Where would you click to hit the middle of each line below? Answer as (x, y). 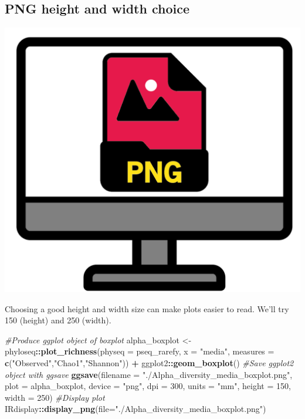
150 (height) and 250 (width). (58, 320)
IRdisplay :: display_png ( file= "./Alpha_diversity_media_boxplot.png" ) (135, 409)
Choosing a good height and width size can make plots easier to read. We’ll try (147, 308)
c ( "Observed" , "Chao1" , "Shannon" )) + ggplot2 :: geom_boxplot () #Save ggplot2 (149, 363)
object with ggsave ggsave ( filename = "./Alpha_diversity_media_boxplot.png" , (149, 374)
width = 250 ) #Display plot (55, 397)
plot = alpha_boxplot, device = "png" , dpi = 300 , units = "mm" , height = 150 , (148, 386)
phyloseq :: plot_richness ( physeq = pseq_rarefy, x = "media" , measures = (140, 351)
